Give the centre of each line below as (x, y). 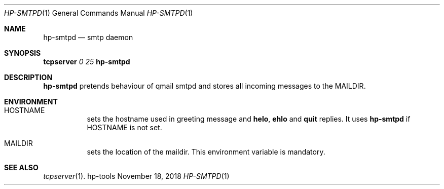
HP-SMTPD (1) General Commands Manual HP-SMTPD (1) (99, 13)
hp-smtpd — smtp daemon (88, 37)
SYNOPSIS (23, 53)
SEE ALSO (21, 167)
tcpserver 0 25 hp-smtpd (87, 62)
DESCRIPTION (28, 77)
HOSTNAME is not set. (124, 127)
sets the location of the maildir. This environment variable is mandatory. (206, 152)
